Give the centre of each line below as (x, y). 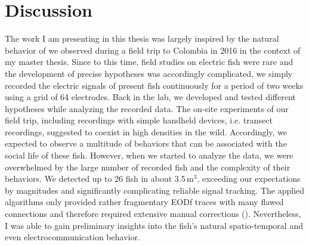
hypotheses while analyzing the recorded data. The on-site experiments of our (147, 108)
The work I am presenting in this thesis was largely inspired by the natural (142, 38)
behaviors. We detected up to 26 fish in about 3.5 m (99, 179)
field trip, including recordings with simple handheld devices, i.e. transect (139, 120)
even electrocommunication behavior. (72, 237)
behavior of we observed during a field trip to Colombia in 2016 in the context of (153, 50)
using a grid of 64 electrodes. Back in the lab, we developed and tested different (150, 97)
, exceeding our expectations (249, 179)
